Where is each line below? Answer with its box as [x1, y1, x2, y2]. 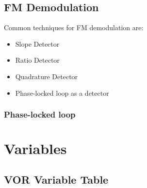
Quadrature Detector [15, 71, 78, 81]
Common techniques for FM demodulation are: [4, 22, 144, 33]
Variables [4, 138, 67, 158]
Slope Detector [15, 38, 60, 49]
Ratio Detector [15, 55, 60, 65]
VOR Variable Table [4, 171, 109, 187]
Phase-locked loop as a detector [15, 87, 109, 98]
